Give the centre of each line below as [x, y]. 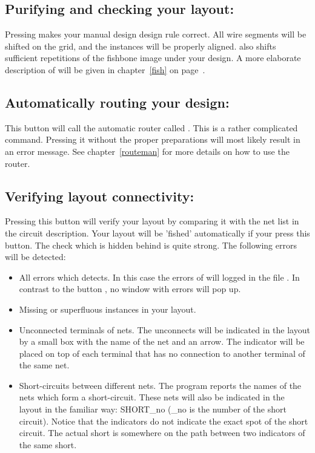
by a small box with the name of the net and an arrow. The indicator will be [162, 341]
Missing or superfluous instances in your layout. [108, 309]
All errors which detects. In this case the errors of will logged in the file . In [159, 277]
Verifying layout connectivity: [100, 196]
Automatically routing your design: [117, 102]
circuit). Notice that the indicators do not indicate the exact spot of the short [164, 421]
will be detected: [35, 257]
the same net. [44, 365]
